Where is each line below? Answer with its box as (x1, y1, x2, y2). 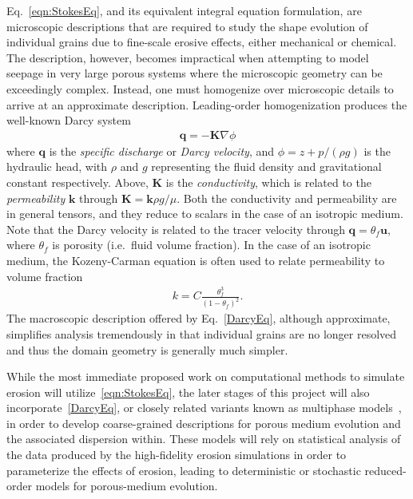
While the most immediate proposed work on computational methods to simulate (6, 368, 405, 385)
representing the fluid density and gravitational (151, 158, 382, 175)
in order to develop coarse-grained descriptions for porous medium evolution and (6, 414, 401, 431)
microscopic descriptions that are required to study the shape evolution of (6, 18, 368, 34)
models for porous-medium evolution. (35, 477, 218, 494)
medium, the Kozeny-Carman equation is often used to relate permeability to (6, 251, 385, 268)
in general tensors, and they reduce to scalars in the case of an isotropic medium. (6, 205, 403, 222)
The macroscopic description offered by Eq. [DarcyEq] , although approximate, (6, 310, 391, 327)
